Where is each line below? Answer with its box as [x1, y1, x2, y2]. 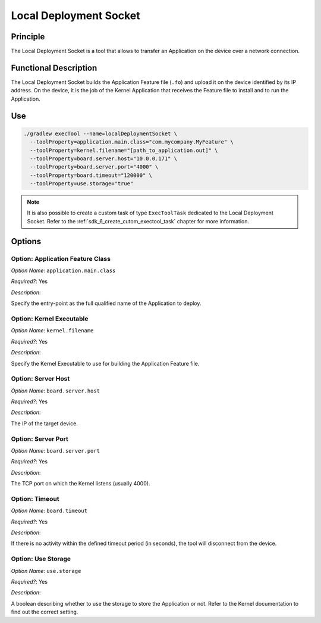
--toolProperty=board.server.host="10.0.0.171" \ [30, 155, 178, 162]
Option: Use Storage [11, 555, 71, 563]
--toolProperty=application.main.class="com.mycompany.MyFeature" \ [30, 139, 234, 145]
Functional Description [11, 63, 97, 73]
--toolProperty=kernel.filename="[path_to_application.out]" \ [30, 147, 218, 154]
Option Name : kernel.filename [11, 327, 94, 334]
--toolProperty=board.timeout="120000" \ [30, 172, 153, 179]
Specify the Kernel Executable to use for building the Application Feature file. [11, 360, 200, 367]
